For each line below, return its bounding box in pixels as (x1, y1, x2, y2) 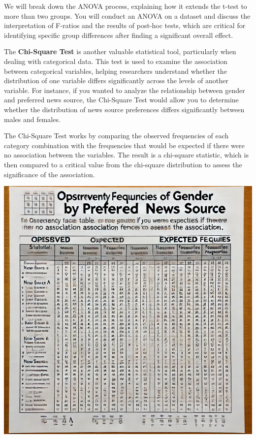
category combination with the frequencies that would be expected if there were (4, 140, 245, 150)
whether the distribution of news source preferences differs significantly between (4, 104, 245, 114)
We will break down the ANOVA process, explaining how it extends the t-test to (4, 1, 247, 11)
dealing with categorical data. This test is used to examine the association (4, 56, 227, 66)
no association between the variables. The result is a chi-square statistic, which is (4, 150, 249, 160)
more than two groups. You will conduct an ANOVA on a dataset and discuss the (4, 10, 251, 21)
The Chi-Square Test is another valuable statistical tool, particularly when (4, 46, 236, 57)
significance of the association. (4, 169, 95, 179)
